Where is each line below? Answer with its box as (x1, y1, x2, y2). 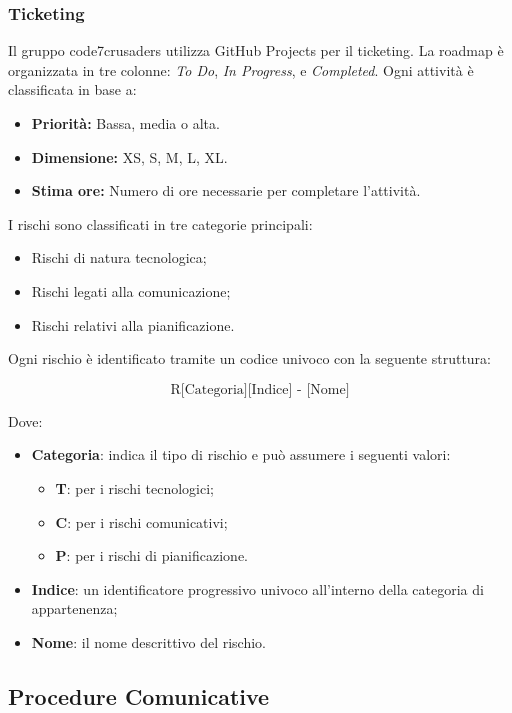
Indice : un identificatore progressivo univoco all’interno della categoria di (31, 578, 484, 599)
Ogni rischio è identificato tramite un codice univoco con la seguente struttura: (8, 348, 491, 369)
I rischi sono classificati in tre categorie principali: (8, 213, 313, 234)
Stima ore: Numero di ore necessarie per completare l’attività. (31, 180, 421, 201)
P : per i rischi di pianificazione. (55, 545, 249, 566)
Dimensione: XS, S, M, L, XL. (31, 146, 228, 167)
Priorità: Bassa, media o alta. (31, 113, 220, 133)
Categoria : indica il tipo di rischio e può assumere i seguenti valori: (31, 444, 451, 465)
